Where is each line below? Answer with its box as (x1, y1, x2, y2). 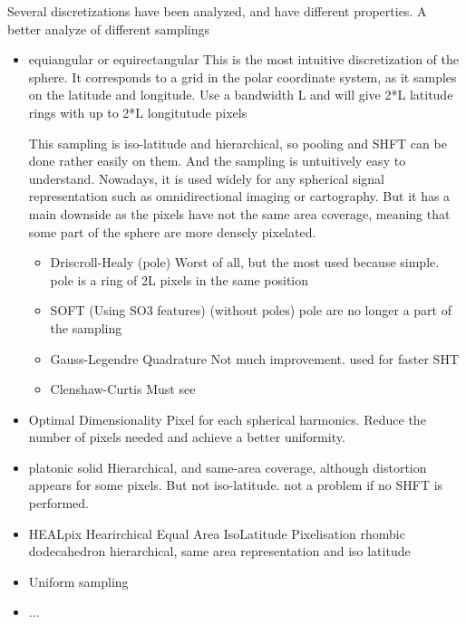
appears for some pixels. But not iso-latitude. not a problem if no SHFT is (28, 475, 443, 494)
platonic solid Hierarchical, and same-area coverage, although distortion (28, 457, 427, 476)
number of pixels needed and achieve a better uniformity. (28, 427, 345, 446)
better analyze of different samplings (7, 19, 210, 38)
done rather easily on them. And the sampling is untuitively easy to (28, 151, 406, 170)
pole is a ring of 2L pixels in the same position (50, 270, 309, 289)
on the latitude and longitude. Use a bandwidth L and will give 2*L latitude (28, 85, 453, 104)
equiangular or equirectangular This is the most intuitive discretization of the (28, 50, 459, 69)
